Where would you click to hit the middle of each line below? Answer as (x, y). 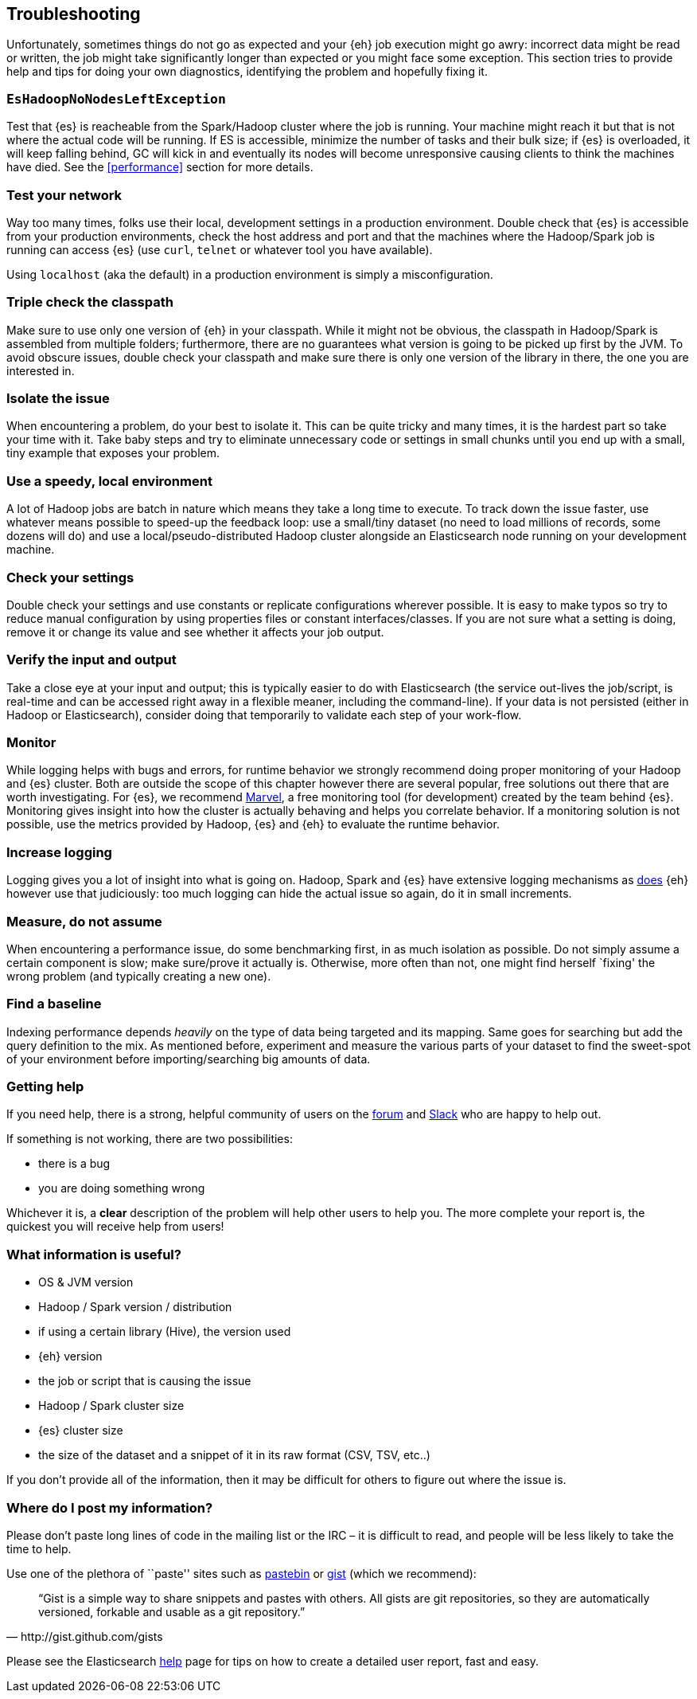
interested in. (41, 370)
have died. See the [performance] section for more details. (160, 167)
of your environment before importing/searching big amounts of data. (189, 1059)
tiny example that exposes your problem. (113, 453)
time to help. (39, 1548)
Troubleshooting (74, 14)
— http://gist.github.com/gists (85, 1636)
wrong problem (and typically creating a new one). (139, 976)
